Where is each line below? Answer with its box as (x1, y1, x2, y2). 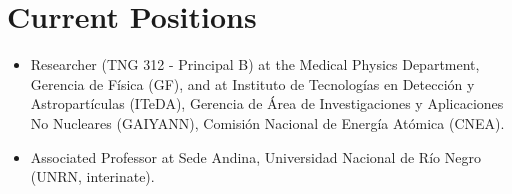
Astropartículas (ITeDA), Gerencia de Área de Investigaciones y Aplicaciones (30, 93, 504, 114)
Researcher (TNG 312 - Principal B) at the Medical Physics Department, (30, 54, 480, 75)
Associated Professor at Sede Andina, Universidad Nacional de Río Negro (30, 146, 481, 167)
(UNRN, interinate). (30, 166, 155, 187)
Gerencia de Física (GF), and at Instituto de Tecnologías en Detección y (30, 73, 475, 94)
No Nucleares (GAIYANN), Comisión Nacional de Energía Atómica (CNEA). (30, 112, 505, 133)
